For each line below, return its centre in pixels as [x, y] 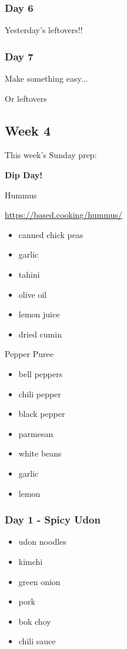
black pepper [42, 414]
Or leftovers [26, 98]
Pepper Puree [29, 354]
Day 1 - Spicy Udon [53, 520]
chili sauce [37, 641]
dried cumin [40, 334]
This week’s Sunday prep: [51, 155]
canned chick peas [51, 234]
